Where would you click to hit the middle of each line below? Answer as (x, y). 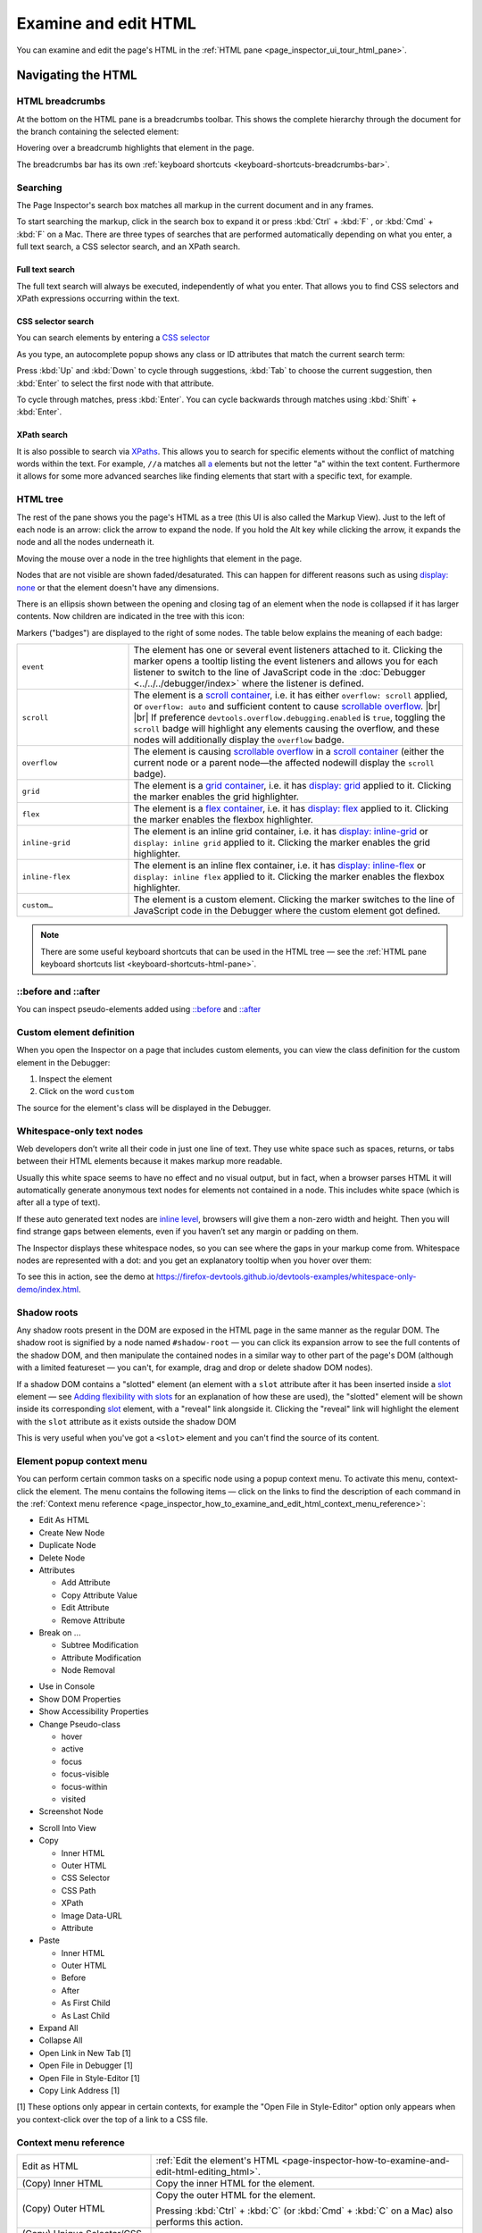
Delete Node (62, 1558)
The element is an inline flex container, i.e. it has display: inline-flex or (279, 866)
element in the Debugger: (63, 1062)
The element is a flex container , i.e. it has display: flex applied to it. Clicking (291, 808)
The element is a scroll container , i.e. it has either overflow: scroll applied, (291, 695)
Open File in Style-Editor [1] (89, 2078)
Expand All (58, 2028)
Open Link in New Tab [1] (85, 2053)
